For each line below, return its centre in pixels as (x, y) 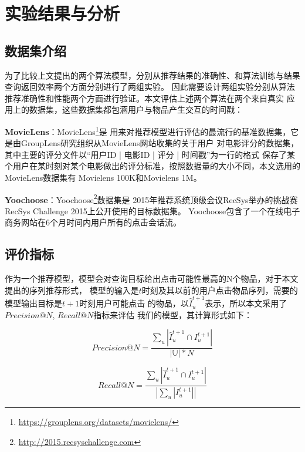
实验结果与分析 (62, 13)
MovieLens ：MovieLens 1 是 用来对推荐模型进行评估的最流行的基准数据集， (148, 130)
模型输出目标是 (33, 303)
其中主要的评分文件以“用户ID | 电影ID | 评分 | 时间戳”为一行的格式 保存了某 (150, 154)
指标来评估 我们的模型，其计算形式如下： (173, 314)
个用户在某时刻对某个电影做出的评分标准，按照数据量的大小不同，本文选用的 (152, 166)
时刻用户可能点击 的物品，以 (134, 303)
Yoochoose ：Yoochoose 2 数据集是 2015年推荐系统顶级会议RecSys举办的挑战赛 (151, 198)
